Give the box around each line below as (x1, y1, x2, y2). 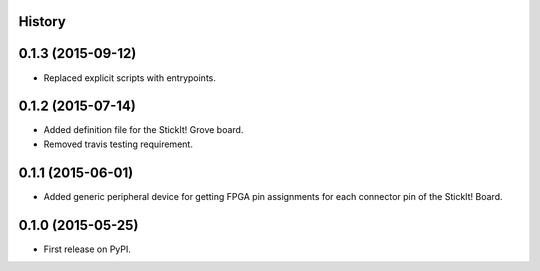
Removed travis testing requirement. (43, 138, 194, 150)
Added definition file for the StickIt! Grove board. (43, 124, 244, 136)
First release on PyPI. (43, 243, 132, 255)
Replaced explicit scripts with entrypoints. (43, 71, 217, 84)
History (18, 13, 67, 30)
